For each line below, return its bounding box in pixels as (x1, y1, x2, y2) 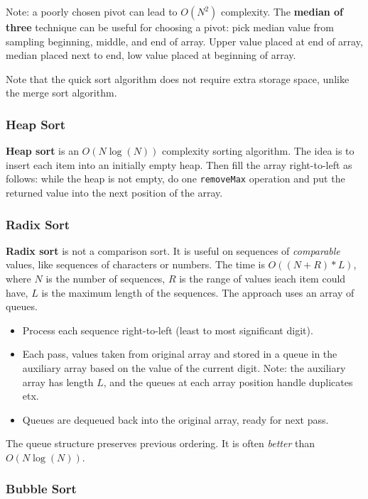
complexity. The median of (221, 4, 344, 18)
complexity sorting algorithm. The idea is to (162, 143, 355, 158)
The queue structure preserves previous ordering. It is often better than (6, 436, 315, 451)
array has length (22, 374, 94, 389)
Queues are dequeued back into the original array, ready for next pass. (22, 412, 329, 427)
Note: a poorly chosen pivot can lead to (6, 4, 178, 18)
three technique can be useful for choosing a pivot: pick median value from (6, 20, 334, 34)
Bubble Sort (6, 480, 77, 498)
